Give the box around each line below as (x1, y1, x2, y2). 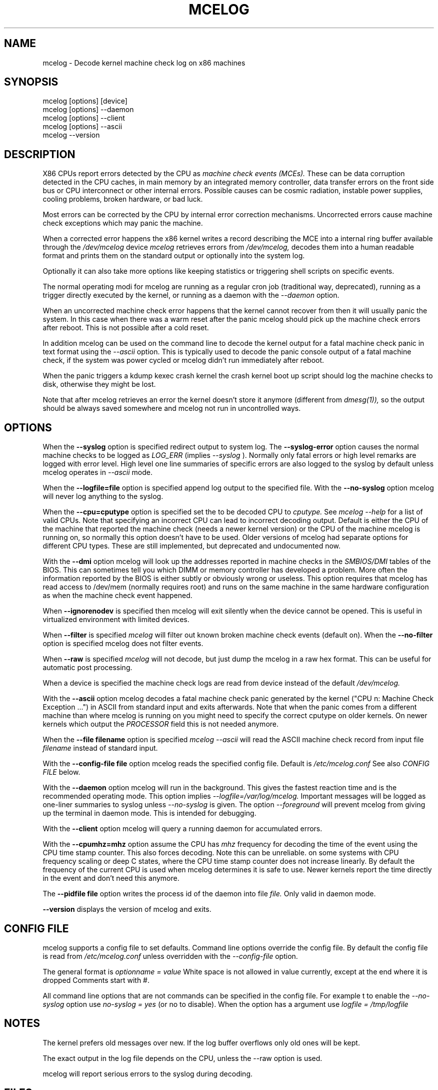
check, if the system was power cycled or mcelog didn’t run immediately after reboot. (42, 356, 324, 365)
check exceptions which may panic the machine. (42, 219, 203, 228)
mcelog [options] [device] (42, 97, 127, 106)
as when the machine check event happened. (42, 591, 192, 600)
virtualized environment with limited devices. (42, 615, 189, 624)
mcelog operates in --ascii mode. (42, 468, 152, 477)
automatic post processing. (42, 663, 132, 672)
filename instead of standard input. (42, 744, 158, 753)
